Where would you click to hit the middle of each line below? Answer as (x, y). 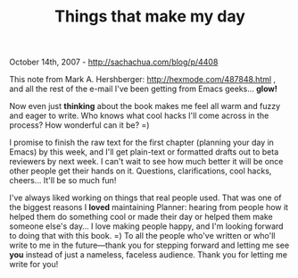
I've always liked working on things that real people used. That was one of (146, 198)
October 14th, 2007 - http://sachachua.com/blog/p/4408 (114, 62)
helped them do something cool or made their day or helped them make (141, 217)
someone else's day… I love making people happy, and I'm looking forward (146, 226)
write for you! (34, 265)
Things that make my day (150, 17)
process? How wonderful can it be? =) (79, 125)
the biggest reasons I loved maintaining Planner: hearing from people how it (149, 207)
